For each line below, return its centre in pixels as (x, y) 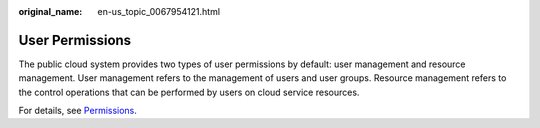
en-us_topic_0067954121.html (158, 11)
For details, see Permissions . (77, 111)
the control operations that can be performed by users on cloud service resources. (189, 92)
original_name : (50, 11)
